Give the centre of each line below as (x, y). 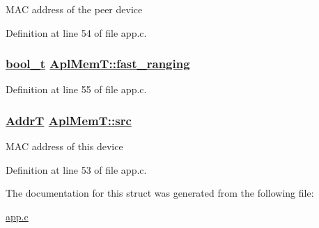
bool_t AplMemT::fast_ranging (98, 64)
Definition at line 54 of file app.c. (76, 32)
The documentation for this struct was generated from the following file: (160, 193)
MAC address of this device (64, 146)
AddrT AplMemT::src (69, 120)
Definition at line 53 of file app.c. (76, 169)
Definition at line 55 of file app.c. (76, 89)
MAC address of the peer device (74, 9)
